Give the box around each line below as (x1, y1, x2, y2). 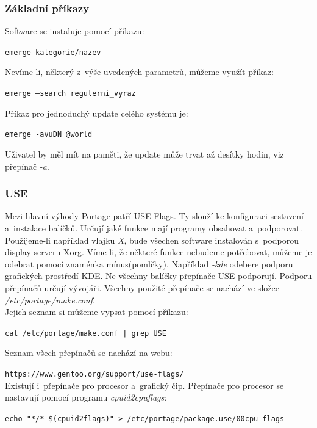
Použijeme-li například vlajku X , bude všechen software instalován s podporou (5, 233, 299, 246)
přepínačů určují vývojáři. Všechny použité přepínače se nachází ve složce (5, 281, 279, 294)
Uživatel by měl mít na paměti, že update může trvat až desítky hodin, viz (5, 147, 284, 160)
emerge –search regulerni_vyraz (5, 89, 136, 98)
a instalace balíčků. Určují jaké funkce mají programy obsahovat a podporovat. (5, 221, 302, 234)
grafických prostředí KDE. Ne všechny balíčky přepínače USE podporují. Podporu (5, 269, 312, 282)
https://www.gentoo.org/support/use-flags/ (5, 369, 184, 379)
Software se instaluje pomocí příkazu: (5, 24, 144, 37)
